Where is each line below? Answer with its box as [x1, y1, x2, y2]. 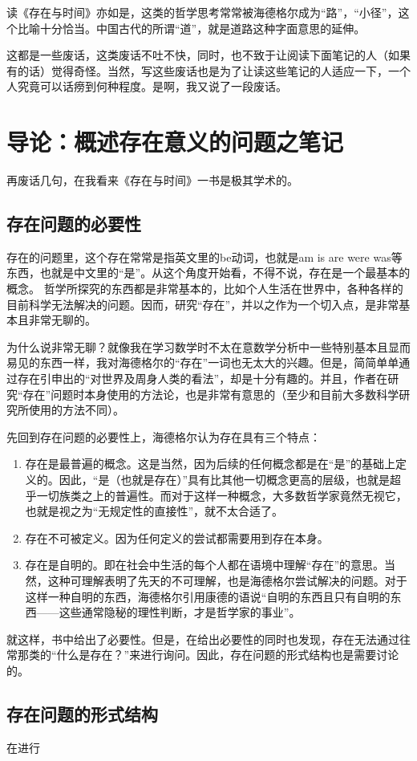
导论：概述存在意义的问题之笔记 [6, 125, 344, 158]
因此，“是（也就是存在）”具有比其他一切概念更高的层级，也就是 [59, 471, 391, 488]
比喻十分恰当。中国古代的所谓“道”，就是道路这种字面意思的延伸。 [17, 19, 366, 36]
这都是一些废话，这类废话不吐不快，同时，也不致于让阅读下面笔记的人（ [6, 47, 388, 63]
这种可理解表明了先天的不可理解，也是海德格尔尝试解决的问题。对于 [47, 572, 407, 588]
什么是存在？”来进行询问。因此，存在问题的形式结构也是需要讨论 [56, 646, 399, 663]
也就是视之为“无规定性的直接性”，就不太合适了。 [25, 503, 284, 519]
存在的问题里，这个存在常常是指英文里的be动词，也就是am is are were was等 [6, 248, 403, 265]
